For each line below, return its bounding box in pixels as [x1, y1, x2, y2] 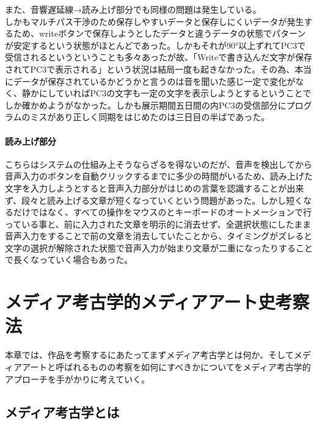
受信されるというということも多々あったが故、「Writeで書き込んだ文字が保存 [5, 51, 313, 63]
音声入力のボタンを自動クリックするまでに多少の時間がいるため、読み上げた [5, 170, 313, 182]
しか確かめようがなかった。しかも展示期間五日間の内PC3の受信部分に [5, 98, 286, 111]
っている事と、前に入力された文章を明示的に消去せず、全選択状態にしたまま [5, 217, 312, 230]
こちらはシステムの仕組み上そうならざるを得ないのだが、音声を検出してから [5, 157, 312, 170]
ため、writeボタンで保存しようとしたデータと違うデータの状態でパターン [13, 27, 306, 40]
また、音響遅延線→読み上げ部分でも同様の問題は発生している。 [5, 3, 261, 15]
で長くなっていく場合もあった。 [5, 253, 133, 266]
